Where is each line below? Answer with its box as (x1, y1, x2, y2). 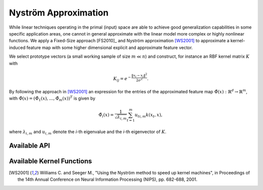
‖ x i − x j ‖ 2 (131, 72, 148, 78)
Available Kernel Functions (9, 157, 92, 165)
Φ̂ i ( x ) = (98, 112, 114, 119)
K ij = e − (113, 75, 131, 83)
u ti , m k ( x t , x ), (134, 112, 163, 119)
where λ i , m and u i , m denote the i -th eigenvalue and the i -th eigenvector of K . (9, 129, 167, 136)
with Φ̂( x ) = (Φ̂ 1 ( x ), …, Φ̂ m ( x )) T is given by (9, 95, 95, 102)
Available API (9, 141, 50, 150)
